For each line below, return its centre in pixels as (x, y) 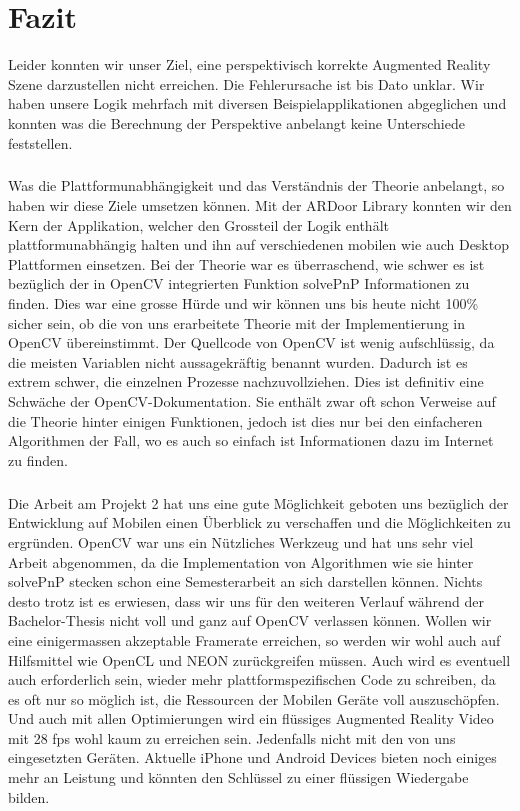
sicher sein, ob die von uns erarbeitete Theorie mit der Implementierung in (237, 322)
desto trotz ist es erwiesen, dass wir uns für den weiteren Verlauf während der (246, 600)
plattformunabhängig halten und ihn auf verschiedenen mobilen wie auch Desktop (258, 244)
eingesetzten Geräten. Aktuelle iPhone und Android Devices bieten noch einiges (252, 757)
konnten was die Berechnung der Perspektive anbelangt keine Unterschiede (236, 122)
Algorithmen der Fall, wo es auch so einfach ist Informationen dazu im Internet (251, 440)
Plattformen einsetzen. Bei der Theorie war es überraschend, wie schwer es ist (246, 263)
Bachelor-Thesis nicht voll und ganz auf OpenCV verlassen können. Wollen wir (250, 620)
